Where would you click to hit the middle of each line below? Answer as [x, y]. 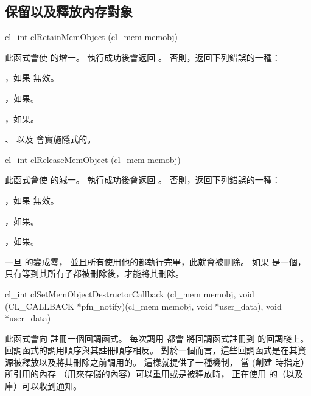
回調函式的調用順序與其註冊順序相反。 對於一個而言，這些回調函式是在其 [151, 350]
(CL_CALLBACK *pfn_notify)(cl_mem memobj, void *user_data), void [143, 306]
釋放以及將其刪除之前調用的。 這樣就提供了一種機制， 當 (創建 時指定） [166, 362]
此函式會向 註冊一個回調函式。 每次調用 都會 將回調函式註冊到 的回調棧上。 [157, 338]
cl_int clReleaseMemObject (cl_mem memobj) [93, 159]
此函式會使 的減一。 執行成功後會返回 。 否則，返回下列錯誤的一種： [143, 180]
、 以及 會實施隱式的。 [51, 139]
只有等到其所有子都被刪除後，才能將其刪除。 [94, 273]
